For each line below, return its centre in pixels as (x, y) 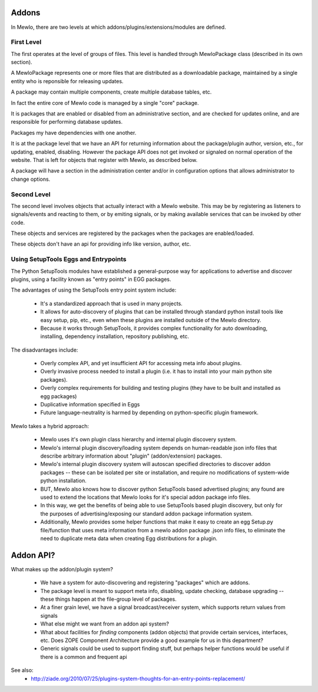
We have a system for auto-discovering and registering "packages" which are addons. (145, 582)
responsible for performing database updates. (67, 122)
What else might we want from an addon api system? (105, 624)
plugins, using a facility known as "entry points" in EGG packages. (91, 279)
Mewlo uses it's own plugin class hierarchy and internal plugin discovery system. (138, 439)
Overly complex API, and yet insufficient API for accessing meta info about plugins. (141, 363)
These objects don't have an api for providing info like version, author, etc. (101, 244)
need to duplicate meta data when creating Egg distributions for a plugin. (129, 538)
